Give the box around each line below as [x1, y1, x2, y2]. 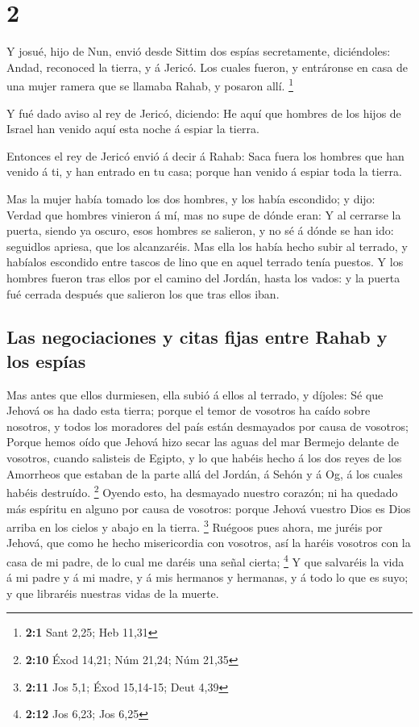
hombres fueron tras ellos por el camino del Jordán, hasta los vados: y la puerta [6, 269, 400, 286]
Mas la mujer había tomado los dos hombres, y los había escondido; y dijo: [6, 190, 375, 207]
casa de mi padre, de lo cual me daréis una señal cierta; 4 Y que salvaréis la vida [6, 550, 404, 570]
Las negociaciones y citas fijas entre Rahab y [6, 324, 388, 349]
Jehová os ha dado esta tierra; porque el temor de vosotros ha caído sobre [6, 402, 371, 419]
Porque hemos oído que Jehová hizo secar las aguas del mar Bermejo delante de [6, 433, 400, 450]
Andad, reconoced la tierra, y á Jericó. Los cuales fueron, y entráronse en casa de [6, 58, 408, 75]
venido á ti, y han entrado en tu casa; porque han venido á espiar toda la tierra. [6, 163, 402, 180]
